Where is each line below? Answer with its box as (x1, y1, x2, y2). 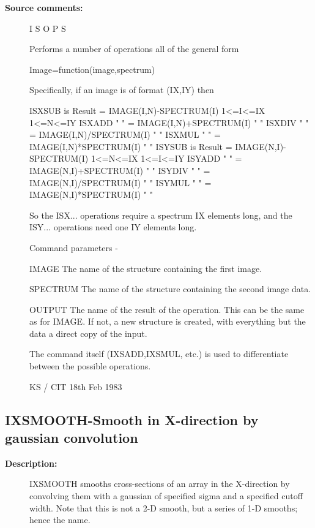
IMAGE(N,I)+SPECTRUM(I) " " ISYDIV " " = (29, 164, 210, 176)
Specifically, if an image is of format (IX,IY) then (29, 83, 214, 96)
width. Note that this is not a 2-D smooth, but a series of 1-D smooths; (29, 501, 298, 514)
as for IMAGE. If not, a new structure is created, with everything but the (29, 315, 306, 328)
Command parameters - (29, 241, 118, 254)
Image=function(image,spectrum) (29, 62, 155, 75)
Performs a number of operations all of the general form (29, 42, 239, 55)
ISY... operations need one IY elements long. (29, 221, 197, 233)
